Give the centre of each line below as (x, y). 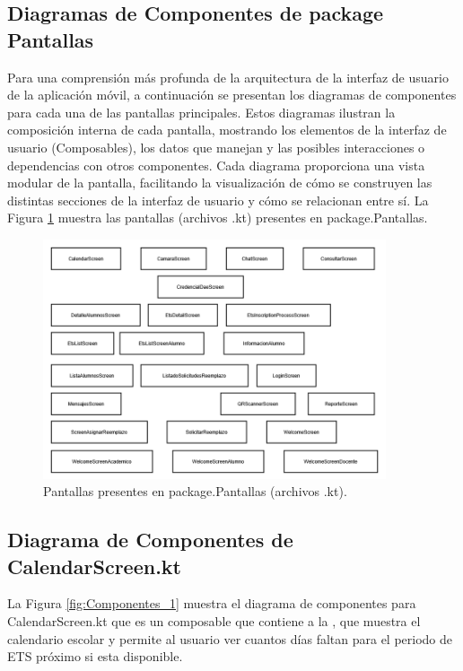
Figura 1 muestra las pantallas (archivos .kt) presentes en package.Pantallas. (218, 218)
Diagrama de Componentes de (150, 540)
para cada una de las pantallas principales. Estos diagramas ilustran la (201, 112)
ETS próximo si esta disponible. (95, 656)
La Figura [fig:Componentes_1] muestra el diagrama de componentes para (212, 603)
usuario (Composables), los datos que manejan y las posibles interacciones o (216, 147)
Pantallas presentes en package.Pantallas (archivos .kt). (195, 491)
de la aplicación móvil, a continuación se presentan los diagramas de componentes (232, 95)
